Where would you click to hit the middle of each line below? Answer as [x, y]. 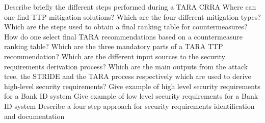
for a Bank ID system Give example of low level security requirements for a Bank [131, 96]
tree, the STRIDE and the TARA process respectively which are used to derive [128, 76]
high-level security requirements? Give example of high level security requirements [132, 86]
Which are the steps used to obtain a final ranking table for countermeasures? [126, 27]
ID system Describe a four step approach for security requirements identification [129, 106]
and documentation [34, 116]
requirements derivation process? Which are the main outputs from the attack [126, 66]
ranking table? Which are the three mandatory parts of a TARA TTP [114, 46]
